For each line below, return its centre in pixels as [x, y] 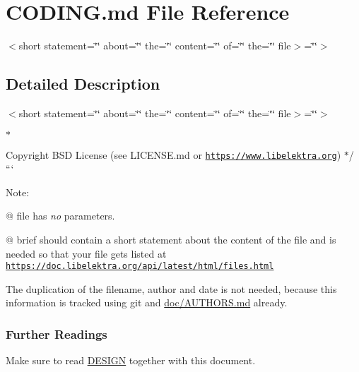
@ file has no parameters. [60, 216]
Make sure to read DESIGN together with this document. [131, 360]
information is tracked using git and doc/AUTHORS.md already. [147, 302]
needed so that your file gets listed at [86, 253]
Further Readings [57, 334]
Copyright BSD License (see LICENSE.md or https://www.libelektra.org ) [173, 154]
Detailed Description [83, 84]
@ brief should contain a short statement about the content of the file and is [171, 239]
